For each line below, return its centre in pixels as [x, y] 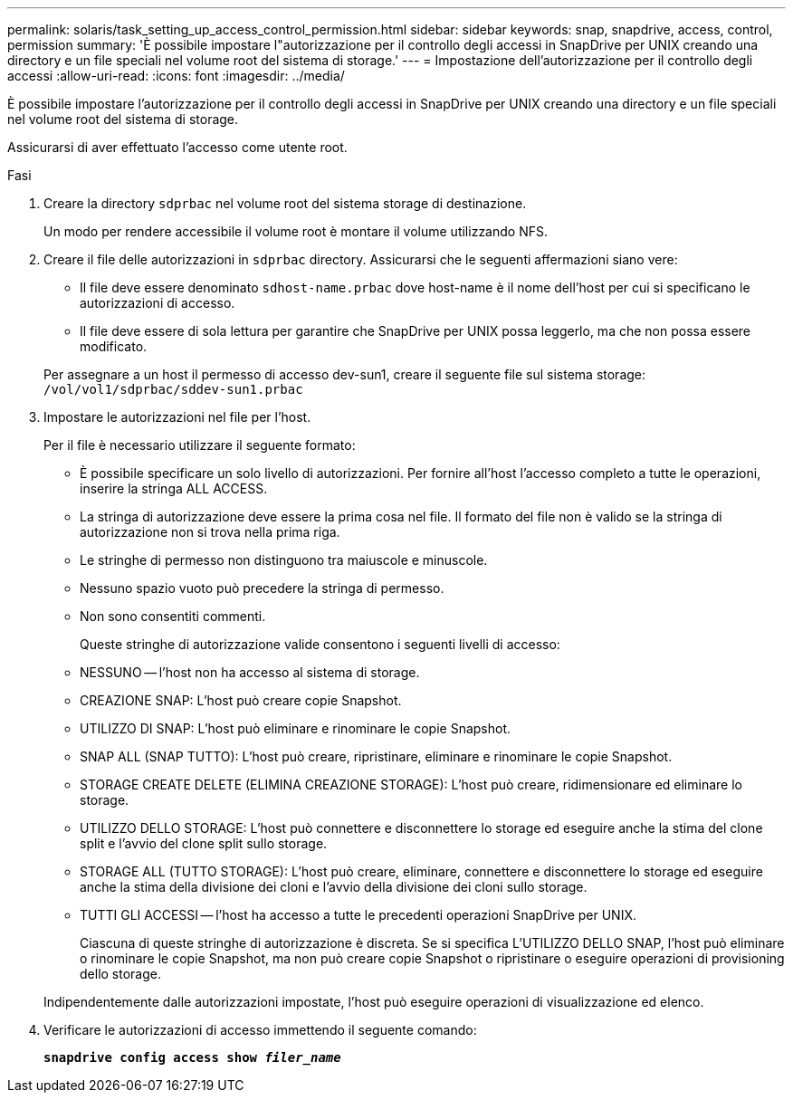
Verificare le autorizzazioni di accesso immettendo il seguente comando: [260, 1030]
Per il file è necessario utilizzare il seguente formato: [200, 445]
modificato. [114, 346]
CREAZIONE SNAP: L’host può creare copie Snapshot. [241, 700]
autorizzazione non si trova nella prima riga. [210, 532]
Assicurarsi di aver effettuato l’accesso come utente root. [177, 147]
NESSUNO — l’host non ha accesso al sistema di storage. [250, 672]
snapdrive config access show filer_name [192, 1057]
